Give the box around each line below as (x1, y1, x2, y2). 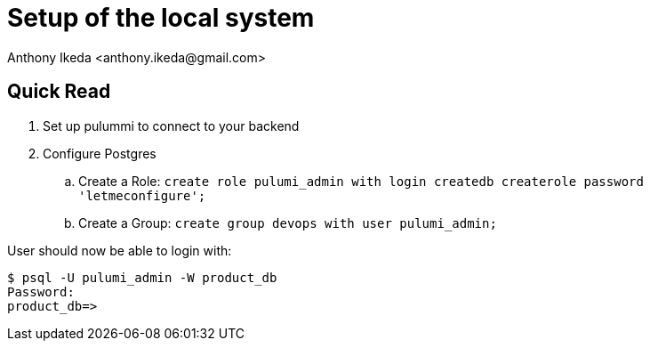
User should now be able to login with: (7, 242, 232, 258)
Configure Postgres (43, 145, 156, 161)
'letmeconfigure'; (78, 188, 206, 203)
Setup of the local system (7, 3, 315, 33)
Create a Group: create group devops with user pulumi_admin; (78, 214, 497, 231)
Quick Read (7, 80, 111, 103)
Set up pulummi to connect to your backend (43, 117, 300, 134)
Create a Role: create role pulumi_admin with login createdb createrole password (78, 173, 644, 189)
